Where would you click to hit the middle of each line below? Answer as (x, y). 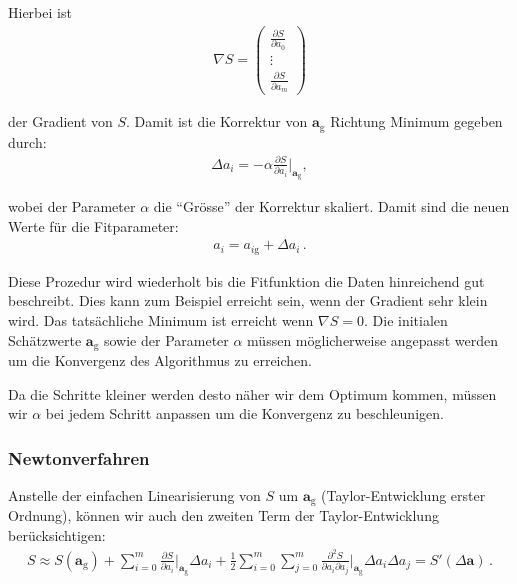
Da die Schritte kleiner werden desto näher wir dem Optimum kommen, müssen (252, 393)
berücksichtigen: (57, 535)
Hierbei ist (40, 12)
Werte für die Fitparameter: (93, 225)
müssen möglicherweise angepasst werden (372, 339)
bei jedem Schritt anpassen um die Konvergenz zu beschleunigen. (244, 413)
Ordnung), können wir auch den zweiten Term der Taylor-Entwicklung (223, 515)
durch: (27, 141)
